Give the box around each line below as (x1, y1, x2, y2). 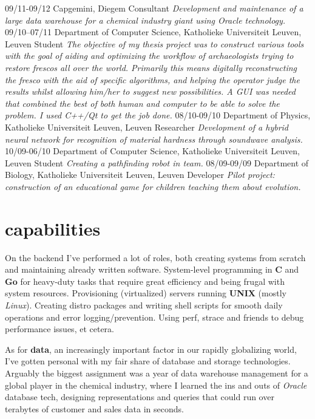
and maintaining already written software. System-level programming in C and (5, 263, 299, 276)
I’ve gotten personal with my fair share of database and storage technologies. (5, 355, 291, 367)
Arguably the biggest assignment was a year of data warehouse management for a (5, 366, 308, 379)
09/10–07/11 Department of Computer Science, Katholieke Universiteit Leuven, (5, 26, 302, 38)
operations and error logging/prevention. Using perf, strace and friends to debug (5, 310, 304, 323)
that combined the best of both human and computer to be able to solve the (5, 97, 280, 109)
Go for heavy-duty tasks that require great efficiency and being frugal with (5, 274, 285, 287)
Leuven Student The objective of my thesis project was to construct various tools (5, 37, 304, 50)
